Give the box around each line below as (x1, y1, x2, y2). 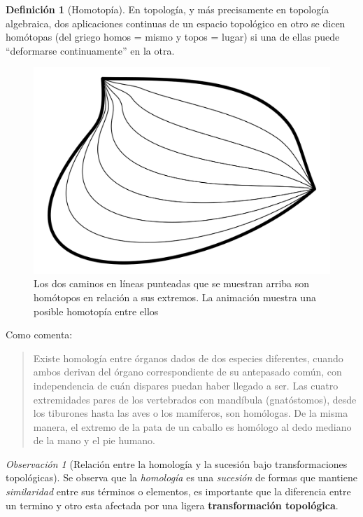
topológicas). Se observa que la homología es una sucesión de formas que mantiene (6, 470, 357, 485)
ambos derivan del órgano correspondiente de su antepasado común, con (33, 364, 342, 379)
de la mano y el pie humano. (33, 433, 156, 448)
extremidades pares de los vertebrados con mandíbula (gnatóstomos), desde (33, 392, 357, 406)
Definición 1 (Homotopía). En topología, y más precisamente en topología (6, 2, 329, 16)
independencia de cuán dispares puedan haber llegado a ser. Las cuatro (33, 378, 339, 392)
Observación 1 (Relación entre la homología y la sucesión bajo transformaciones (6, 456, 348, 471)
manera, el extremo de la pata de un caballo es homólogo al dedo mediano (33, 419, 352, 434)
